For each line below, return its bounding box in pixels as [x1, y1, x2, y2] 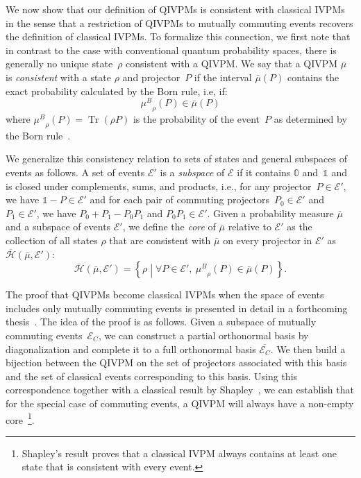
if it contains [237, 165, 291, 180]
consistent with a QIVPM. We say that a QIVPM [126, 56, 338, 71]
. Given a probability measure [207, 205, 334, 220]
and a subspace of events [6, 219, 111, 234]
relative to [228, 219, 271, 234]
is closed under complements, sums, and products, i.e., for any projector [6, 178, 312, 193]
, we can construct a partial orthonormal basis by [98, 327, 309, 342]
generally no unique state [6, 56, 113, 71]
